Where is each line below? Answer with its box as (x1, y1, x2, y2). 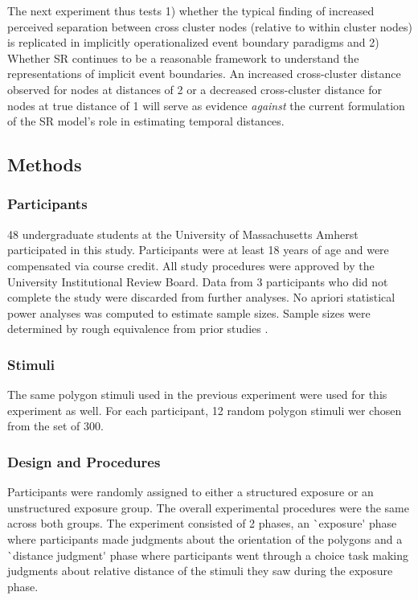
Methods (7, 152, 82, 177)
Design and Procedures (7, 451, 161, 471)
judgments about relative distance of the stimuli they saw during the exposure (7, 562, 393, 579)
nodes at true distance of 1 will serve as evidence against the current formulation (7, 97, 405, 113)
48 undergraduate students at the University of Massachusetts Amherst (7, 225, 359, 242)
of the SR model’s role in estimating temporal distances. (7, 113, 285, 129)
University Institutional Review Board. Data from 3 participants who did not (7, 273, 388, 290)
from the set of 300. (7, 417, 104, 434)
